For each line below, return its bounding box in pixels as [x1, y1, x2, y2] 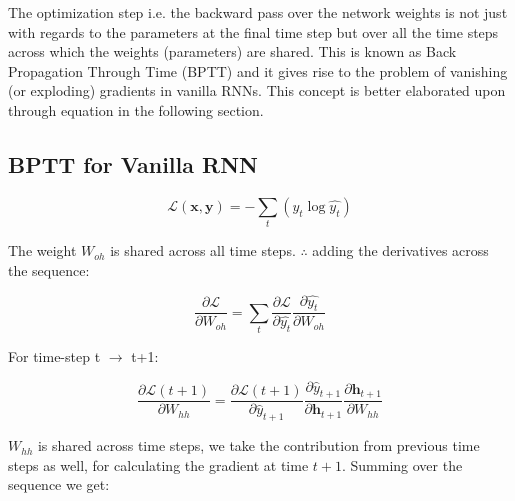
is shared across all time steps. [110, 240, 296, 261]
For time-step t [8, 346, 101, 367]
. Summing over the [341, 454, 463, 475]
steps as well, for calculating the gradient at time [8, 454, 309, 475]
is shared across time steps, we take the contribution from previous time [37, 435, 480, 456]
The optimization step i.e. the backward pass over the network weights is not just [8, 2, 508, 22]
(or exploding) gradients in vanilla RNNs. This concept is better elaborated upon [8, 80, 506, 101]
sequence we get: [8, 474, 110, 495]
